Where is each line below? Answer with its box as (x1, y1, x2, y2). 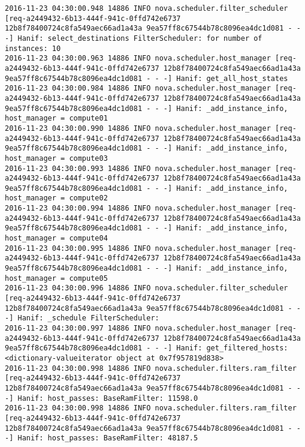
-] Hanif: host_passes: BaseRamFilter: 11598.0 (5, 394, 198, 403)
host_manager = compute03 (5, 154, 108, 163)
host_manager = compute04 (5, 234, 108, 243)
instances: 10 (5, 44, 61, 53)
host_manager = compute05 (5, 274, 108, 283)
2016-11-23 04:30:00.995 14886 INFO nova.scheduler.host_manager (5, 244, 271, 253)
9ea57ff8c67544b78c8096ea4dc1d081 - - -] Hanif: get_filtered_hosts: (5, 344, 288, 353)
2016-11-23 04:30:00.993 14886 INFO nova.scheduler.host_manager (5, 164, 271, 173)
